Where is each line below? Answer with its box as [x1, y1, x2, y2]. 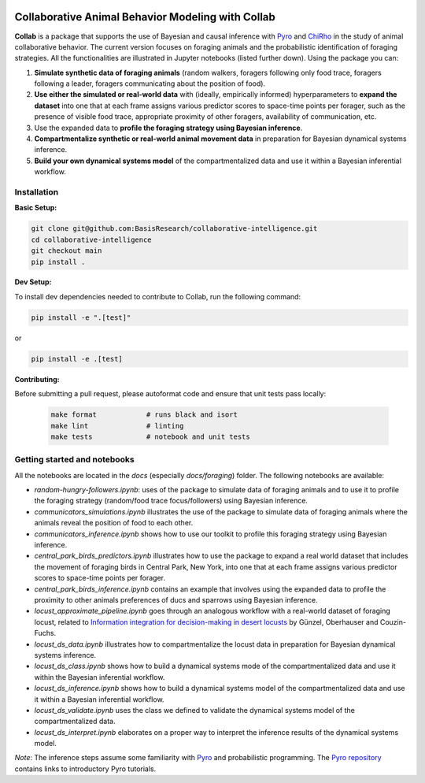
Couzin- [379, 617, 407, 626]
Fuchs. [34, 629, 57, 638]
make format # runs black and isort [50, 410, 238, 419]
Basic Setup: [14, 203, 57, 213]
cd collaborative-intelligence [31, 235, 153, 244]
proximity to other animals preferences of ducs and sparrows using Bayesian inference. [34, 596, 318, 604]
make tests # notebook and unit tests [50, 432, 251, 441]
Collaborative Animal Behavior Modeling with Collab [14, 10, 275, 24]
